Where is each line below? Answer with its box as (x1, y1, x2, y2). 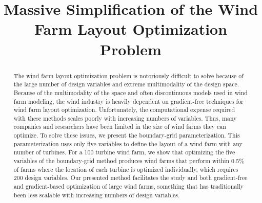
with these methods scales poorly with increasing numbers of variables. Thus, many (13, 114, 237, 122)
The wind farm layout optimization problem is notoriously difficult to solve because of (13, 71, 244, 80)
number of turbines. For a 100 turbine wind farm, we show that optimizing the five (13, 148, 235, 156)
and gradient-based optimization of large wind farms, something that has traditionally (13, 182, 244, 191)
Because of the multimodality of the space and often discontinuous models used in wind (13, 88, 248, 97)
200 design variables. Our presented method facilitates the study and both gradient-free (13, 173, 248, 182)
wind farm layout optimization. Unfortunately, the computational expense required (13, 105, 235, 114)
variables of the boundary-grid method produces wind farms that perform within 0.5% (13, 156, 245, 165)
